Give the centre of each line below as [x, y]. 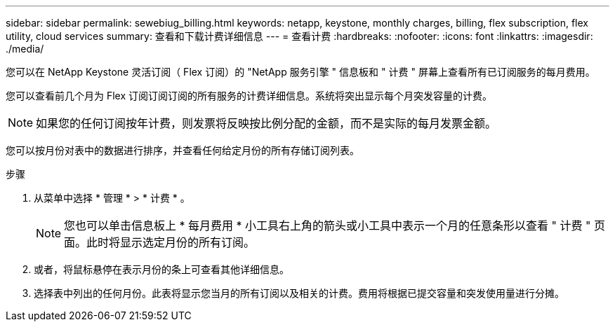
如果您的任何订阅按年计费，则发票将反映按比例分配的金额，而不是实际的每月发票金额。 [266, 123]
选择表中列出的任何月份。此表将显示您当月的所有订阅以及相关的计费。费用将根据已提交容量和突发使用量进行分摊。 [299, 293]
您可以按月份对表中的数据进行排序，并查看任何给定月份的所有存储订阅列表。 [183, 150]
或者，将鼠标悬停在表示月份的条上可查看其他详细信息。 [161, 269]
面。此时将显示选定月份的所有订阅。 [160, 242]
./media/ [25, 49]
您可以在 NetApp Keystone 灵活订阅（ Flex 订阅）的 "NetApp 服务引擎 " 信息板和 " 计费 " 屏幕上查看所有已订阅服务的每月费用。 [300, 72]
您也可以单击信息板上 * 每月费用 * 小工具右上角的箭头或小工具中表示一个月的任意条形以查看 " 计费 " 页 [335, 225]
